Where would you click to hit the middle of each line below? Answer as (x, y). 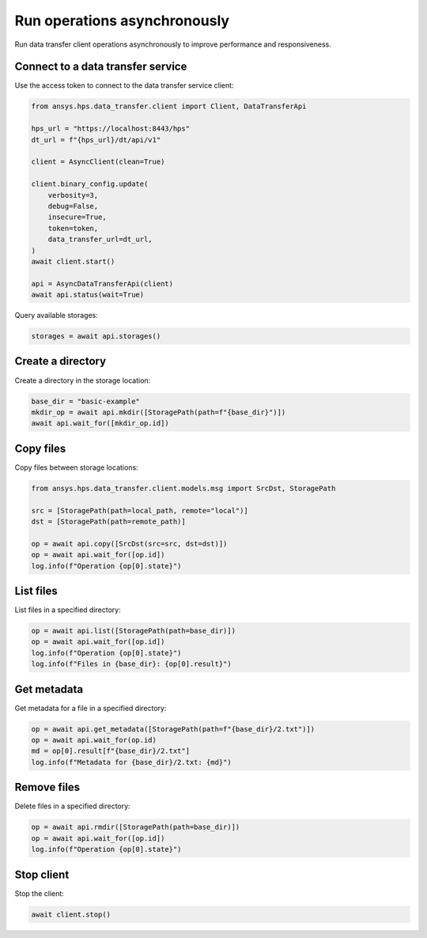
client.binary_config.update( (90, 184)
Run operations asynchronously (122, 21)
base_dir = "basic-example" (85, 401)
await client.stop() (71, 914)
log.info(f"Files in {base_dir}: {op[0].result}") (132, 664)
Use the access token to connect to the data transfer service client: (124, 85)
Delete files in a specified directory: (72, 806)
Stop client (42, 874)
